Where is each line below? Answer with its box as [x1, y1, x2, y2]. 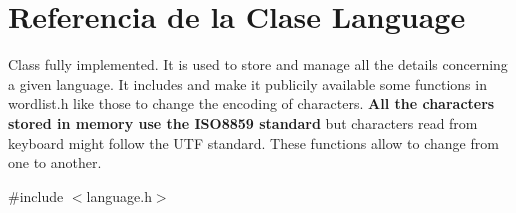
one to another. [8, 152, 102, 173]
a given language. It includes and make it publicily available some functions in [8, 73, 487, 94]
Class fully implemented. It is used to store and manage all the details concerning [8, 54, 508, 75]
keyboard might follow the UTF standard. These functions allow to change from [8, 132, 499, 153]
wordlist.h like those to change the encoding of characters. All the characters [8, 93, 495, 114]
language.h [86, 185, 152, 206]
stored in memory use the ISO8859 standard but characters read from [8, 112, 478, 133]
